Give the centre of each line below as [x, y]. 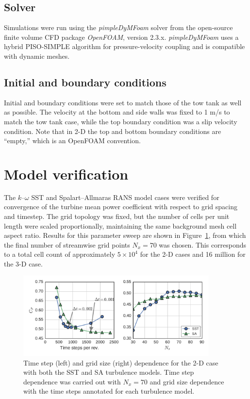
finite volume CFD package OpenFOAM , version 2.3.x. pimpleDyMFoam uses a [121, 37]
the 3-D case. [23, 264]
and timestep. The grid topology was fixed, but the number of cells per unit [117, 216]
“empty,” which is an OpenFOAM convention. [72, 141]
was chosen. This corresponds [203, 244]
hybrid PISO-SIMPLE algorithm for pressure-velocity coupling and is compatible [125, 46]
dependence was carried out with [72, 381]
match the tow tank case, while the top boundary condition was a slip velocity [121, 121]
